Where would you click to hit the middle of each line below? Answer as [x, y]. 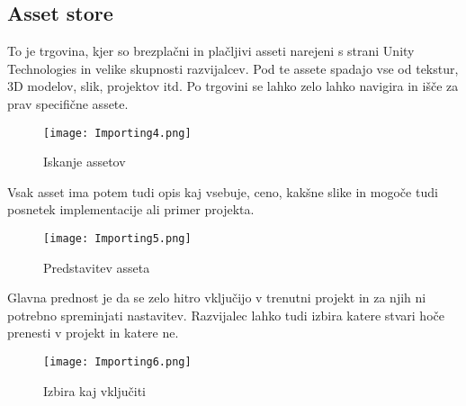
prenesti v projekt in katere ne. [93, 333]
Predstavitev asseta [97, 267]
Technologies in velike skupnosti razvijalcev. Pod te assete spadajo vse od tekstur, [233, 68]
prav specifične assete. [68, 103]
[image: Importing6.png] [117, 362]
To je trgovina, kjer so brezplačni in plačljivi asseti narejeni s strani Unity [211, 51]
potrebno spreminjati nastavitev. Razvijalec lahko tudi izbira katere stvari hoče [226, 315]
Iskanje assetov [85, 162]
